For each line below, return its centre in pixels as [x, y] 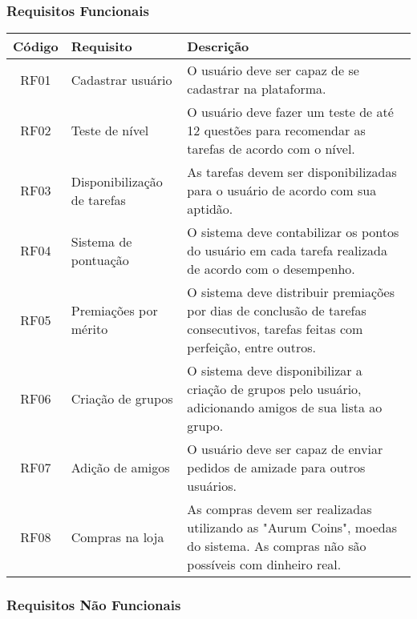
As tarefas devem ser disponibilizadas [292, 172]
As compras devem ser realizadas [279, 509]
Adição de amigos [120, 468]
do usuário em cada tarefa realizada [287, 251]
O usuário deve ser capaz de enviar [285, 449]
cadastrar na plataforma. [257, 89]
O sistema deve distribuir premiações [291, 292]
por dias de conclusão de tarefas [277, 311]
